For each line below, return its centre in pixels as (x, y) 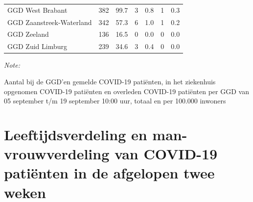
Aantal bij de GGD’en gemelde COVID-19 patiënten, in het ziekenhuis (110, 81)
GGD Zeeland (28, 34)
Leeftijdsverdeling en (76, 134)
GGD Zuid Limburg (37, 46)
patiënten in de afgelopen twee (109, 173)
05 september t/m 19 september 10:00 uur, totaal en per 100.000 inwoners (115, 101)
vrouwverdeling (57, 154)
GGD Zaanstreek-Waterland (50, 22)
